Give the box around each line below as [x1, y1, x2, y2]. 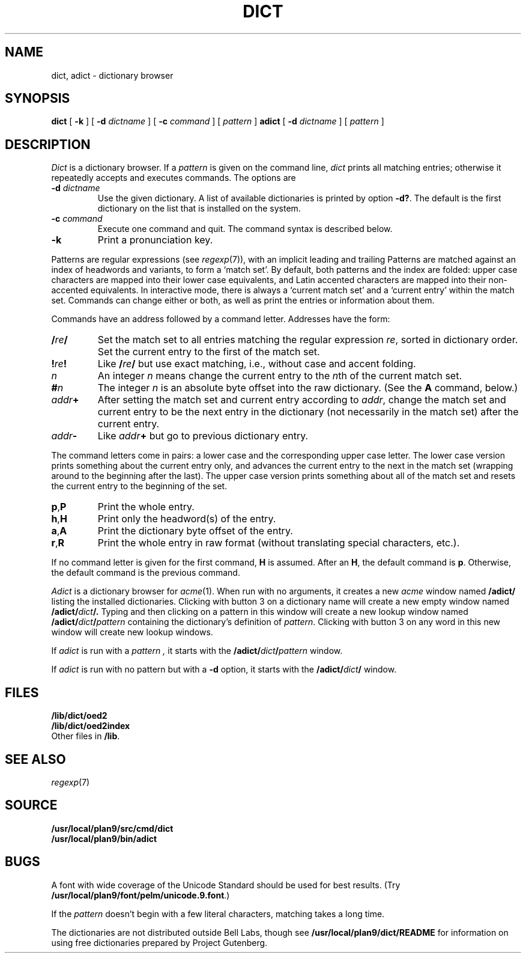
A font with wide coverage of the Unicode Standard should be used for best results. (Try [51, 879, 401, 890]
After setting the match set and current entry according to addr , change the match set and [97, 394, 506, 406]
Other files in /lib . [51, 731, 120, 742]
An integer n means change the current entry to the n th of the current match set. [97, 370, 462, 382]
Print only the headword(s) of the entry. [97, 513, 276, 525]
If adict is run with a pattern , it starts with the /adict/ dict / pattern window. [51, 645, 343, 656]
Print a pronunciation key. [97, 234, 213, 246]
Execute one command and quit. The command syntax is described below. [97, 224, 393, 234]
